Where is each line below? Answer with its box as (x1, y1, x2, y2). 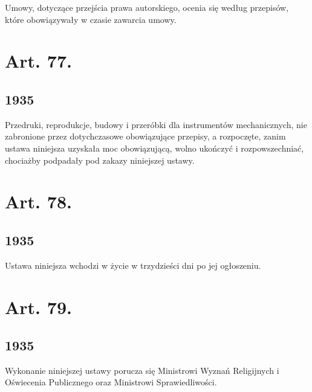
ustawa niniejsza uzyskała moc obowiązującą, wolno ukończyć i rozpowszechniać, (5, 141, 304, 154)
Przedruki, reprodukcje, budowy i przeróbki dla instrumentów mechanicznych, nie (5, 118, 307, 130)
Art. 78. (5, 189, 72, 214)
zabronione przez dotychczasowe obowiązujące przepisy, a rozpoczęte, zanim (5, 130, 286, 143)
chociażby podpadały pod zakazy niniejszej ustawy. (5, 153, 195, 166)
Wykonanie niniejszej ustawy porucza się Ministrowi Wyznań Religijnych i (5, 364, 279, 376)
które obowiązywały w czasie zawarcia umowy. (5, 13, 177, 25)
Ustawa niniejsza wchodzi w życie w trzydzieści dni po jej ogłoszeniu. (5, 259, 261, 271)
